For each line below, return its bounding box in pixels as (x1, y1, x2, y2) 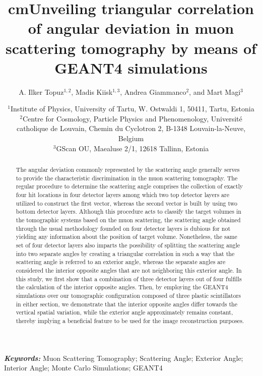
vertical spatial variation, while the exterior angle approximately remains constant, (16, 308, 233, 317)
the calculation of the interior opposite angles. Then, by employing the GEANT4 (16, 283, 228, 291)
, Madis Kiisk (71, 86, 113, 97)
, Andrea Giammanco (120, 86, 186, 97)
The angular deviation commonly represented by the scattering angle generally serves (16, 165, 240, 174)
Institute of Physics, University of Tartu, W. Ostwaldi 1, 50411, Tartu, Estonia (11, 103, 254, 114)
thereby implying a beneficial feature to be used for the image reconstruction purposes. (16, 316, 244, 325)
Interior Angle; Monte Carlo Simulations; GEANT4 (4, 362, 163, 373)
